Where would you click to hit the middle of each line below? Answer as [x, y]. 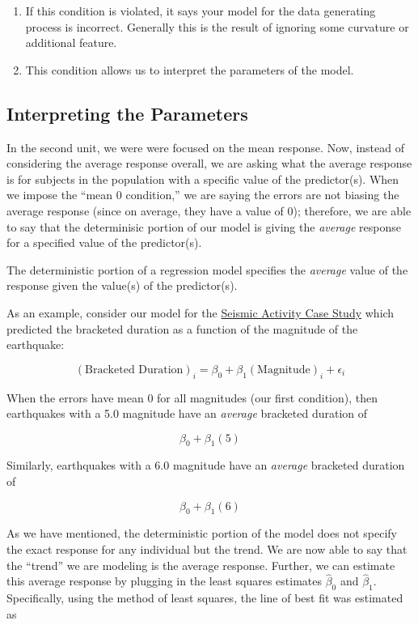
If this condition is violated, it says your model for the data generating [201, 11]
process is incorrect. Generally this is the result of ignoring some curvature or [217, 26]
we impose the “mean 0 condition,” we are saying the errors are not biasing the [203, 195]
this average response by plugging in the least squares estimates [164, 581]
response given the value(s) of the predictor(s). [122, 285]
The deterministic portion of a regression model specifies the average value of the [207, 269]
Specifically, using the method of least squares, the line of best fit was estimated [205, 598]
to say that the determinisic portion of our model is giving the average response [204, 226]
